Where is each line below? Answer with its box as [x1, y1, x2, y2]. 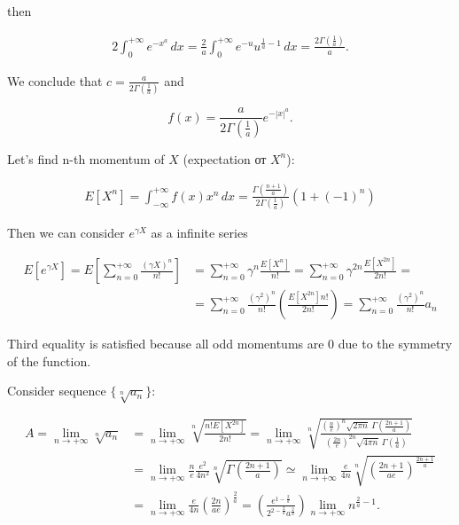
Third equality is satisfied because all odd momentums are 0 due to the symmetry [7, 334, 453, 353]
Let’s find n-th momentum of [7, 149, 165, 168]
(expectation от [183, 149, 267, 168]
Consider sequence [7, 381, 106, 400]
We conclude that [7, 71, 103, 90]
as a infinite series [151, 223, 248, 242]
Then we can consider [7, 223, 125, 242]
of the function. [7, 351, 91, 370]
